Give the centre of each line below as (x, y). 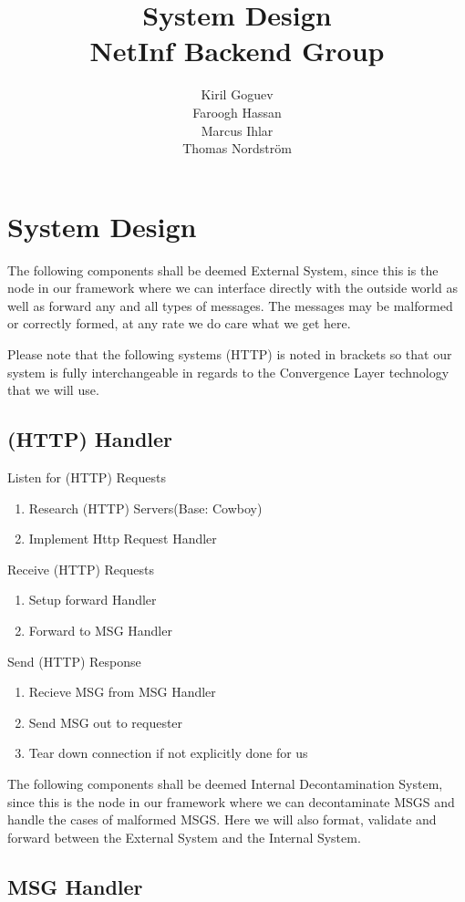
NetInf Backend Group (237, 51)
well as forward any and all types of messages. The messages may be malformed (230, 305)
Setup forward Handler (93, 600)
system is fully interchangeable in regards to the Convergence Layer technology (228, 372)
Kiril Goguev (237, 94)
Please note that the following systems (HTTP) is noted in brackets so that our (230, 354)
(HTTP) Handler (90, 439)
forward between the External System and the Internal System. (184, 837)
